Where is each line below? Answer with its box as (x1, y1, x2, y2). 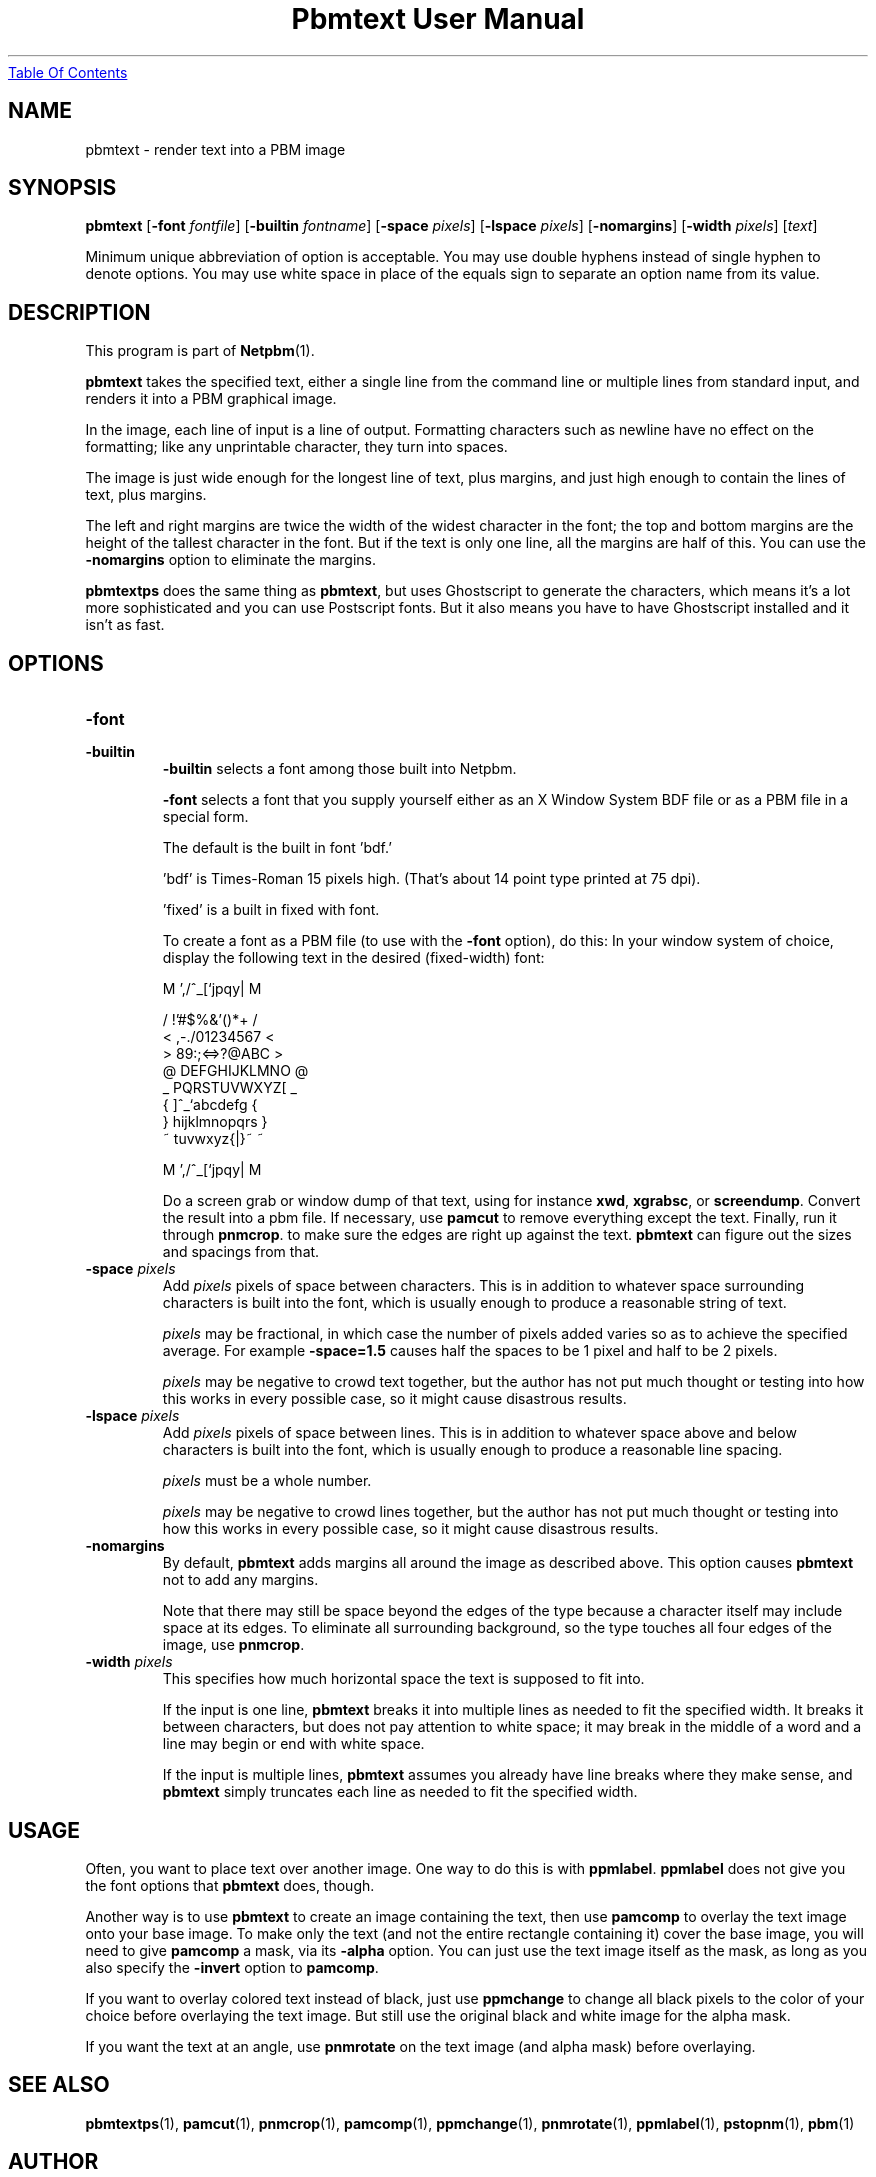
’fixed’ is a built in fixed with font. (162, 901, 380, 919)
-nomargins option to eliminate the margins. (85, 551, 377, 569)
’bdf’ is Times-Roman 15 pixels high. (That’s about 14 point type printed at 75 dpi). (162, 870, 701, 888)
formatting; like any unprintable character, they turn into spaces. (85, 438, 508, 456)
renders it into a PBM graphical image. (85, 390, 337, 408)
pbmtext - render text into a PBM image (85, 140, 346, 158)
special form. (162, 808, 249, 826)
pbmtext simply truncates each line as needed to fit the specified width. (162, 1783, 638, 1801)
